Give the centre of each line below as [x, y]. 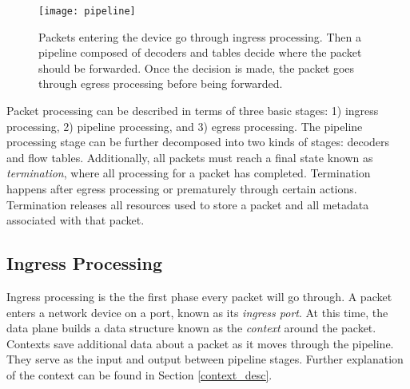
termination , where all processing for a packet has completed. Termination [189, 173]
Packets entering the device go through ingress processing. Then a [200, 36]
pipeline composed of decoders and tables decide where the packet [200, 52]
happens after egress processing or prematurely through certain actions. [182, 189]
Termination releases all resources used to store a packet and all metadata [188, 204]
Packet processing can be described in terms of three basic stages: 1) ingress [193, 111]
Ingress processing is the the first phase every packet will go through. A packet [199, 296]
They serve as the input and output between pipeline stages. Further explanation [205, 359]
